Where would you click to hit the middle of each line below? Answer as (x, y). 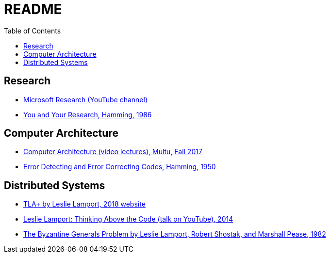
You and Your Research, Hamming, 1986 (88, 114)
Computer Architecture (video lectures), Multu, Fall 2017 (113, 152)
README (33, 9)
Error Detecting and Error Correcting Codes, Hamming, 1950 (120, 167)
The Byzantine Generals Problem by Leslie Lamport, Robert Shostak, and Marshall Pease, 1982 (175, 234)
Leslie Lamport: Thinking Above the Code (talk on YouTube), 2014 (128, 219)
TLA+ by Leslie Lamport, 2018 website (84, 204)
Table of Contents (33, 31)
